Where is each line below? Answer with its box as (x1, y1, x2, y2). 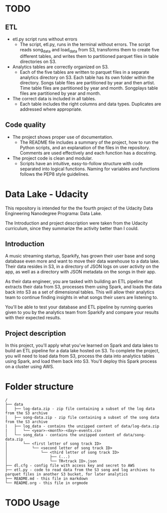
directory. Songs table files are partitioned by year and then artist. (19, 79, 156, 85)
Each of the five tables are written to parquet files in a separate (19, 69, 150, 75)
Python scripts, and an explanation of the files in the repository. (19, 144, 151, 150)
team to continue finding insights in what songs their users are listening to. (5, 294, 159, 300)
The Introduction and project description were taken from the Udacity (5, 220, 148, 226)
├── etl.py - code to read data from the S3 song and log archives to (5, 468, 155, 473)
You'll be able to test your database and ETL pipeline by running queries (5, 304, 153, 310)
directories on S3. (19, 58, 56, 64)
